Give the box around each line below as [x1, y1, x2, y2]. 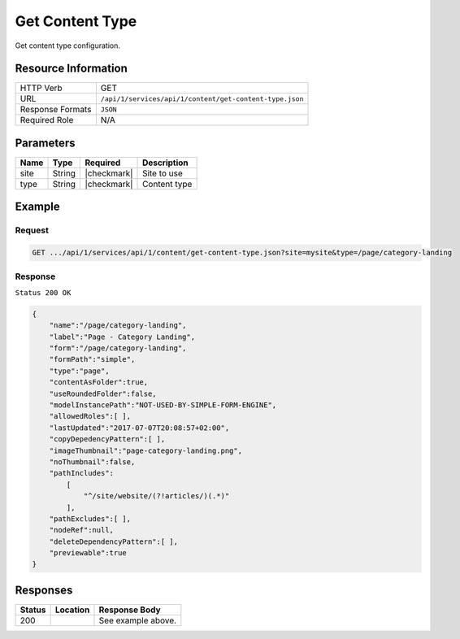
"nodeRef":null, [49, 525, 114, 535]
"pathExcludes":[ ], [49, 514, 132, 524]
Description [142, 157, 189, 168]
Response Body [98, 604, 162, 615]
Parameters [15, 136, 76, 150]
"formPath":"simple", [49, 354, 136, 364]
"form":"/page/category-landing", [49, 344, 187, 353]
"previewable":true [49, 549, 128, 558]
